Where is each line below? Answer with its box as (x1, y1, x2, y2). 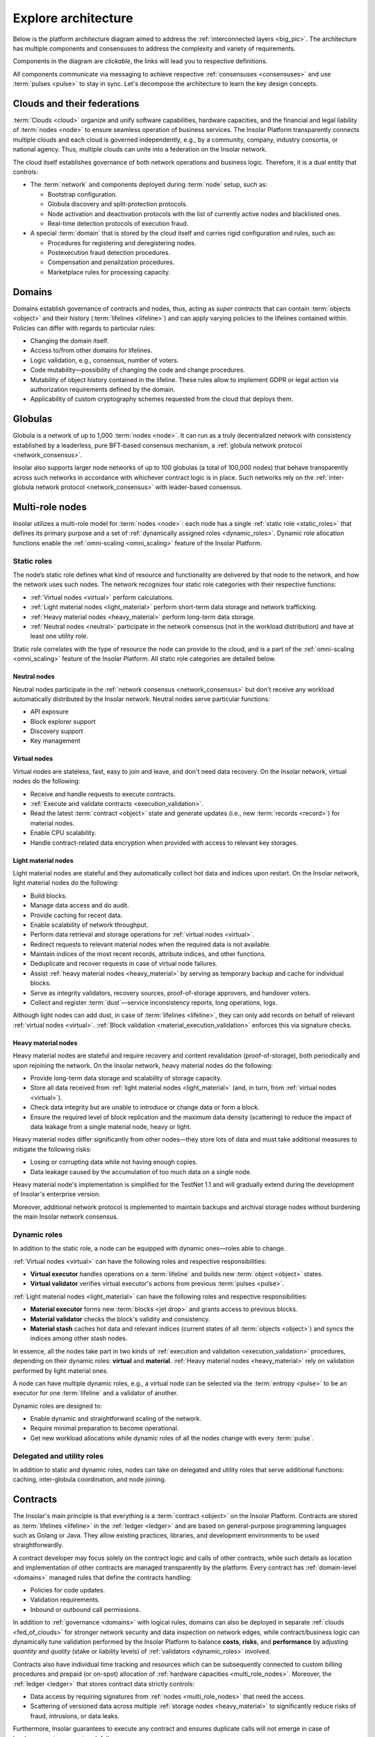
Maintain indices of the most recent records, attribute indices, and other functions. (30, 950, 267, 958)
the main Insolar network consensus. (12, 1212, 119, 1221)
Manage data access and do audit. (30, 901, 130, 909)
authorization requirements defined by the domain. (30, 385, 176, 393)
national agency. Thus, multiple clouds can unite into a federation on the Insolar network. (12, 145, 267, 154)
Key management (30, 736, 81, 745)
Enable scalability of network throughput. (30, 921, 149, 929)
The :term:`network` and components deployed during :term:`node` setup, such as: (30, 181, 267, 189)
